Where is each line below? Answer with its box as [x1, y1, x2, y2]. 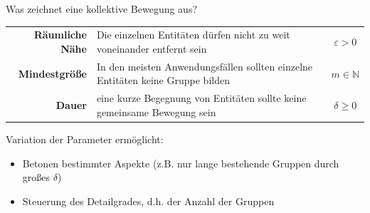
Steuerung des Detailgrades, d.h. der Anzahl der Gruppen [22, 193, 275, 208]
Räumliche [33, 27, 87, 42]
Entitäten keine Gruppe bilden [96, 73, 230, 88]
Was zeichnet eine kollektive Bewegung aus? [6, 1, 198, 16]
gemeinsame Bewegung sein [96, 104, 216, 119]
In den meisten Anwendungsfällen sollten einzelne [96, 58, 313, 73]
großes [22, 170, 51, 185]
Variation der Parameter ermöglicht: [6, 131, 164, 146]
